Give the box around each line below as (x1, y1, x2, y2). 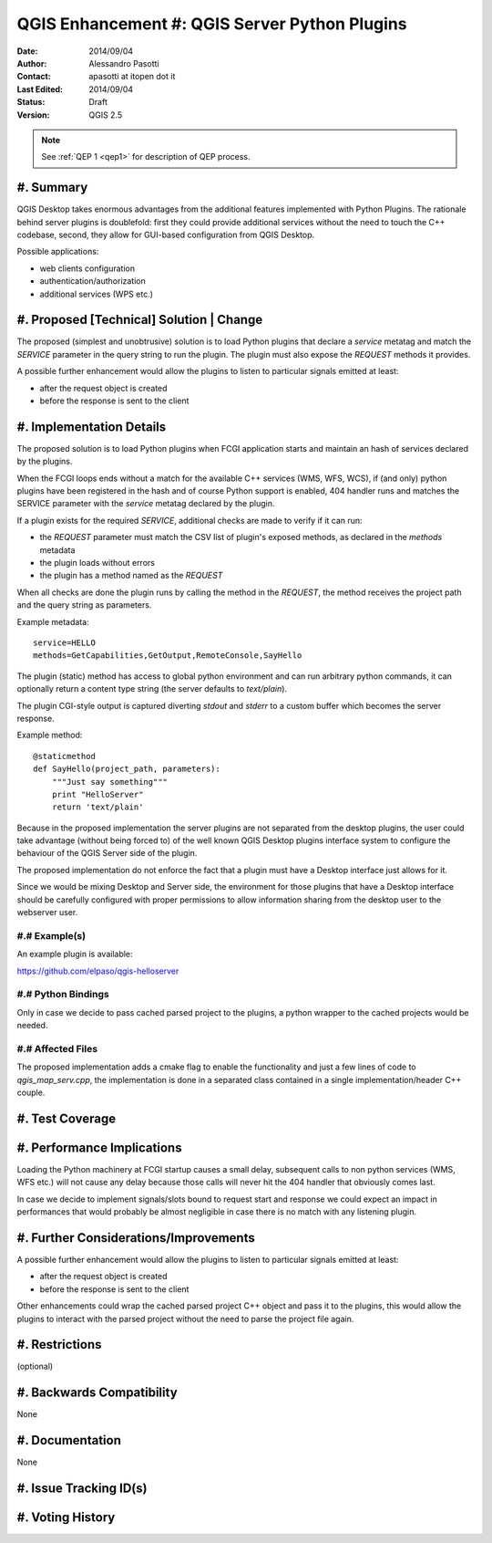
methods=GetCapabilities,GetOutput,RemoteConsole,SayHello (33, 651, 302, 661)
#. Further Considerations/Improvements (16, 1230, 255, 1246)
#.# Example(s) (16, 929, 87, 942)
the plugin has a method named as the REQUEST (39, 570, 223, 581)
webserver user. (16, 907, 78, 918)
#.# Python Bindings (16, 988, 109, 1001)
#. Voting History (16, 1510, 116, 1526)
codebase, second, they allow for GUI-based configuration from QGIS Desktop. (16, 229, 315, 240)
